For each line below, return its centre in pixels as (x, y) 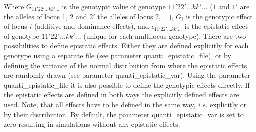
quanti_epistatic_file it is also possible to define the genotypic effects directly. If (127, 84)
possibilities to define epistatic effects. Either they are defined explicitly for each (126, 46)
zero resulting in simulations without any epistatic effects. (92, 124)
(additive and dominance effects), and (92, 26)
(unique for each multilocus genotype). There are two (165, 36)
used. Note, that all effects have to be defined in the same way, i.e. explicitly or (125, 104)
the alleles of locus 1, (36, 16)
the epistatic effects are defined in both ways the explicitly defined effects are (122, 94)
